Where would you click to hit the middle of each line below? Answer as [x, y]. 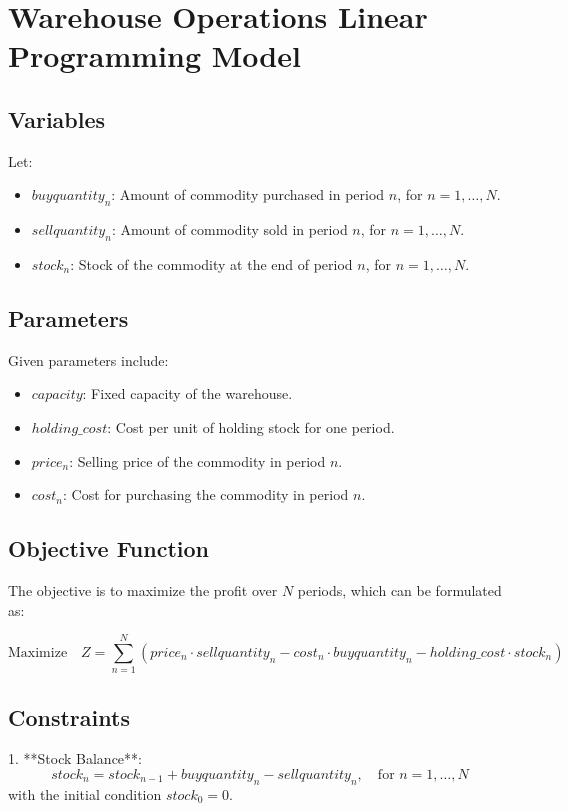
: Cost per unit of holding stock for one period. [251, 426]
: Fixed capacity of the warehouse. [187, 393]
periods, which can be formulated [399, 589]
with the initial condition [85, 793]
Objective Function [109, 548]
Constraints [69, 716]
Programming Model [154, 55]
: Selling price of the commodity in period [197, 460]
